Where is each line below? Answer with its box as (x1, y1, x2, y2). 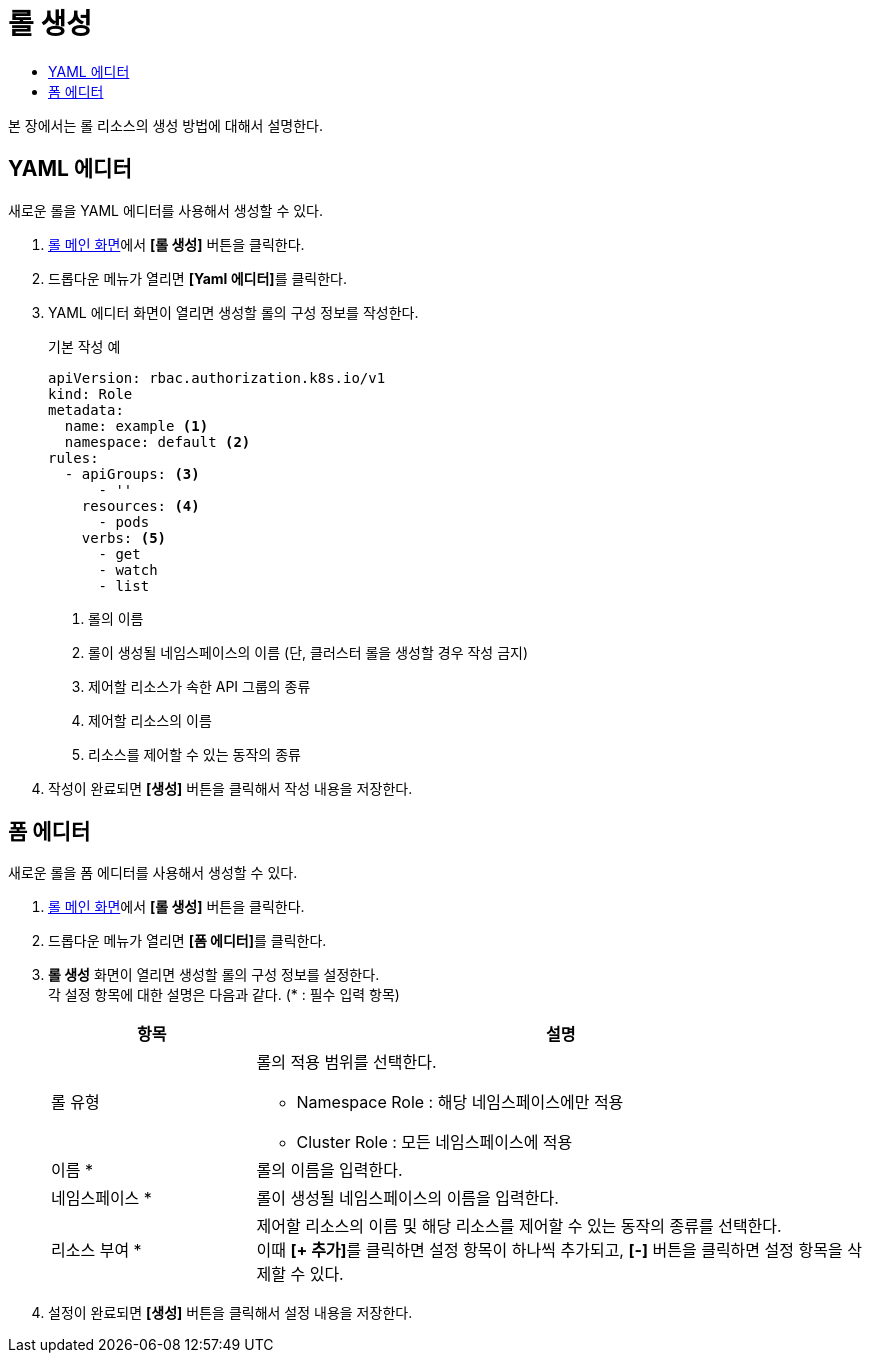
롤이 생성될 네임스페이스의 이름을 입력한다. (256, 1188, 559, 1209)
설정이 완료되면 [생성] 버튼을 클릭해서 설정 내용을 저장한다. (48, 1304, 413, 1322)
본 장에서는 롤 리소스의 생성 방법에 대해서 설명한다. (8, 116, 323, 134)
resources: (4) (81, 497, 200, 514)
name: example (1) (64, 417, 209, 434)
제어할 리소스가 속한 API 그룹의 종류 (88, 677, 311, 695)
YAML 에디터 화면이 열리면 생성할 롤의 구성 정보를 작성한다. (48, 303, 419, 321)
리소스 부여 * (51, 1240, 142, 1261)
